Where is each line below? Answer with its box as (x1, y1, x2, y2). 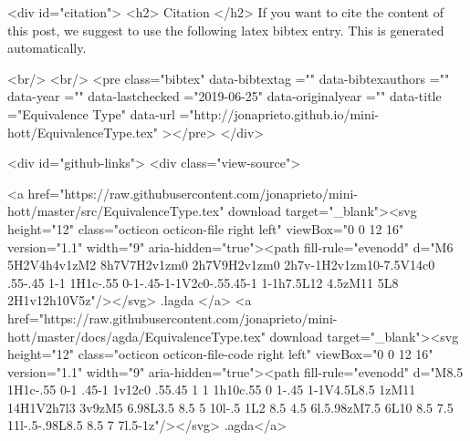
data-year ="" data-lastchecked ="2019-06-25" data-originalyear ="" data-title (7, 87, 442, 106)
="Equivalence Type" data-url (7, 104, 175, 123)
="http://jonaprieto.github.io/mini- (179, 104, 380, 123)
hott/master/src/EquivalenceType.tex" (7, 201, 225, 220)
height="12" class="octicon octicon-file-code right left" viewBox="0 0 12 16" (7, 344, 433, 364)
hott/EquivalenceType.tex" (7, 122, 158, 141)
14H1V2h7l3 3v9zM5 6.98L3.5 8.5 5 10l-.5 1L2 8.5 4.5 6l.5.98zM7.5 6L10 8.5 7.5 (7, 397, 454, 416)
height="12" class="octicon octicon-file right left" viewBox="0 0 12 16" (7, 219, 404, 238)
